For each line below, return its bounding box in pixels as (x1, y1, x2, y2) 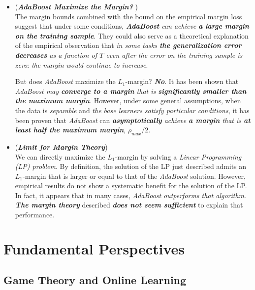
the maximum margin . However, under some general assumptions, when (15, 95, 241, 106)
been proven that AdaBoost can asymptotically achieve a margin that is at (15, 115, 251, 125)
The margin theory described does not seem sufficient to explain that (15, 200, 243, 210)
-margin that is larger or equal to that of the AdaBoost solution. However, (23, 170, 246, 181)
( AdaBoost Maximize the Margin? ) (15, 1, 138, 11)
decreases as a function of (15, 49, 97, 60)
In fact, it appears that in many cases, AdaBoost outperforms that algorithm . (15, 190, 246, 200)
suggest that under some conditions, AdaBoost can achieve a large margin (15, 21, 249, 31)
